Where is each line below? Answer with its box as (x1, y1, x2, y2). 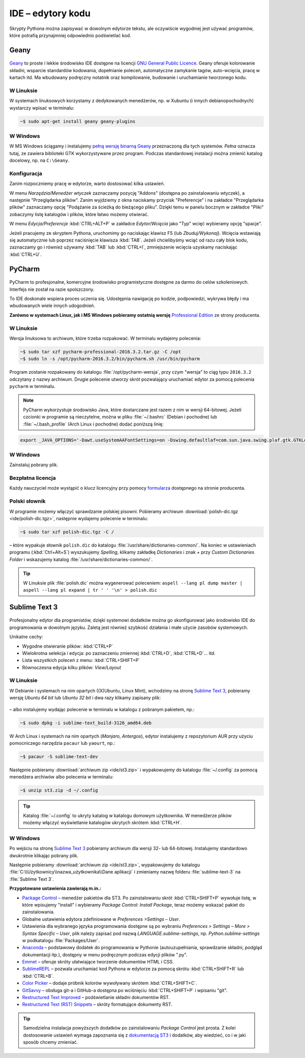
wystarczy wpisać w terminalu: (9, 105, 75, 111)
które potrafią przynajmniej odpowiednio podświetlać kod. (9, 32, 132, 38)
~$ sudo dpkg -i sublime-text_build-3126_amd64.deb (20, 720, 152, 726)
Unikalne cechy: (9, 633, 43, 640)
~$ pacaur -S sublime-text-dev (20, 753, 99, 760)
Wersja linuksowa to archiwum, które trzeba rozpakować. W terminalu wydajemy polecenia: (9, 335, 201, 341)
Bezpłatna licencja (9, 474, 56, 481)
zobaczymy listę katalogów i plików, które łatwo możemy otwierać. (9, 211, 149, 217)
